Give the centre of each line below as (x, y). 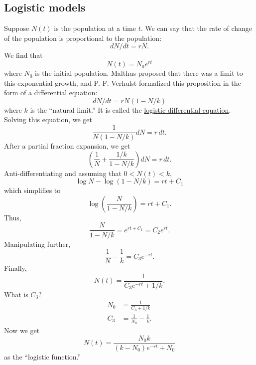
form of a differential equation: (51, 92)
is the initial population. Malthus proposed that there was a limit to (139, 73)
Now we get (22, 330)
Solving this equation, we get (48, 119)
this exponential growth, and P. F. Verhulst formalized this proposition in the (123, 83)
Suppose (17, 28)
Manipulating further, (37, 244)
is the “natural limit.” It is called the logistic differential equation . (130, 109)
